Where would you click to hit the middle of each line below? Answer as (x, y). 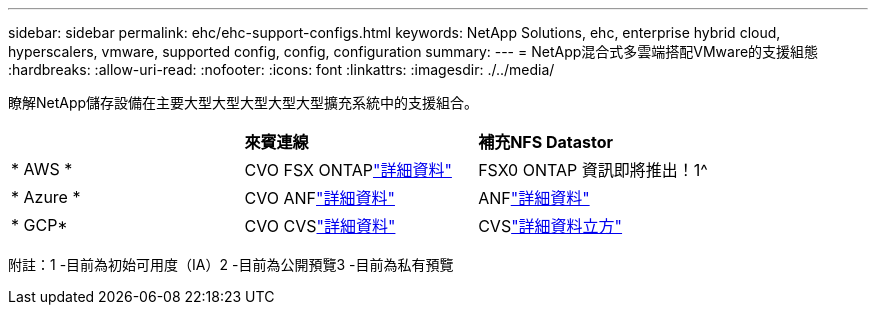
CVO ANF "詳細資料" (319, 198)
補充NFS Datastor (546, 142)
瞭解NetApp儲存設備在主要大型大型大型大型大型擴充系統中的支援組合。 (243, 102)
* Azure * (46, 197)
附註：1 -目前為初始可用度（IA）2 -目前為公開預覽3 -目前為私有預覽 (231, 264)
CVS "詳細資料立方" (550, 226)
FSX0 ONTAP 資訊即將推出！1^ (593, 170)
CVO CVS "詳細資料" (320, 226)
